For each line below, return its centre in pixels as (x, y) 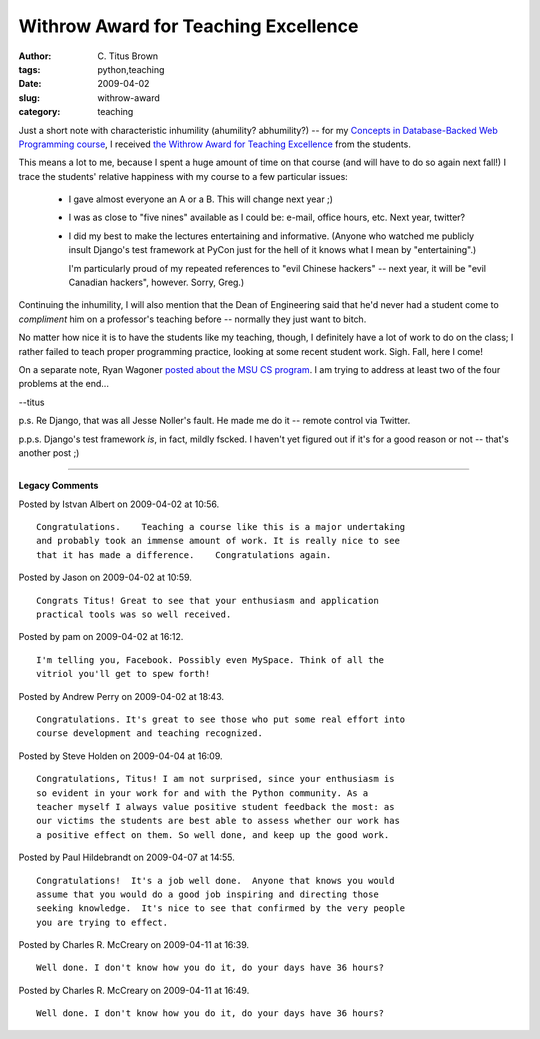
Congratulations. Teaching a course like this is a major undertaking (221, 527)
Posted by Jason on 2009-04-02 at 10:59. (105, 577)
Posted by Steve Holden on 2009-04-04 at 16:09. (121, 756)
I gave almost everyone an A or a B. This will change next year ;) (201, 199)
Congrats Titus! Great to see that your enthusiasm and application (207, 600)
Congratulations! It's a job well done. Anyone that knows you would (215, 880)
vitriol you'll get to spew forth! (123, 674)
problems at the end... (64, 384)
